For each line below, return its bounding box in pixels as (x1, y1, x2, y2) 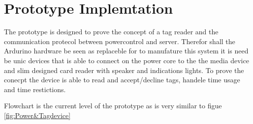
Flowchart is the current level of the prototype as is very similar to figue (4, 100, 222, 111)
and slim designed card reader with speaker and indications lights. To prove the (4, 65, 244, 75)
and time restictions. (4, 84, 66, 94)
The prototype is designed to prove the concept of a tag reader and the (4, 26, 219, 37)
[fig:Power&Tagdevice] (4, 110, 71, 120)
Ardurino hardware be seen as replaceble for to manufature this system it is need (4, 46, 249, 56)
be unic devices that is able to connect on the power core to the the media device (4, 55, 249, 65)
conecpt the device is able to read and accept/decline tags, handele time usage (4, 74, 240, 85)
